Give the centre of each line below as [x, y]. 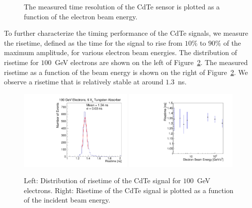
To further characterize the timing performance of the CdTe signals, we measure [126, 33]
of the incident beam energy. [67, 200]
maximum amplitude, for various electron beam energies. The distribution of [121, 52]
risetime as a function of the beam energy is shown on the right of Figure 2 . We [126, 72]
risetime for [21, 62]
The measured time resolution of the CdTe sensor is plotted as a [122, 6]
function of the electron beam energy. [81, 16]
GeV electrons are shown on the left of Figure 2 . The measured [151, 62]
